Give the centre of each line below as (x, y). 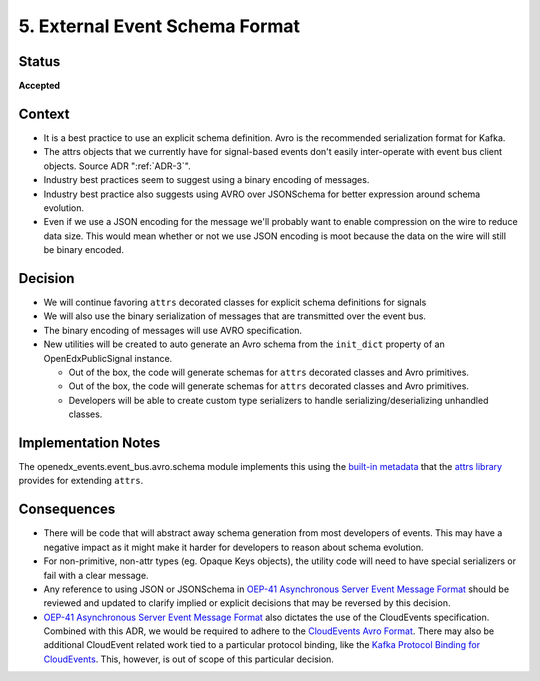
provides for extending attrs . (81, 481)
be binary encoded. (84, 250)
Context (44, 113)
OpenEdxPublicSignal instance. (108, 358)
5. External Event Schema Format (159, 26)
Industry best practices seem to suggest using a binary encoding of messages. (206, 180)
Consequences (67, 509)
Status (39, 61)
